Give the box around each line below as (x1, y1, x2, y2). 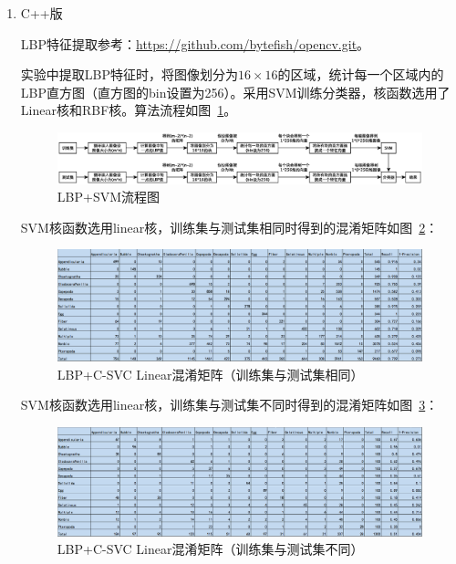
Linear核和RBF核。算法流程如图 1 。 (20, 100, 237, 120)
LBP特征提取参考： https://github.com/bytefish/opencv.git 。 (20, 34, 370, 53)
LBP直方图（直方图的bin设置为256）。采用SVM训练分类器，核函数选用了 (20, 82, 451, 101)
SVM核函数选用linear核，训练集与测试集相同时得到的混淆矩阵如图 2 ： (20, 217, 439, 236)
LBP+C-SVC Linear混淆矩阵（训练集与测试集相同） (57, 364, 364, 383)
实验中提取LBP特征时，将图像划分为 (20, 65, 238, 84)
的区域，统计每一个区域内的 (277, 65, 444, 84)
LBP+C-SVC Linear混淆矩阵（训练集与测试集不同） (57, 539, 364, 559)
